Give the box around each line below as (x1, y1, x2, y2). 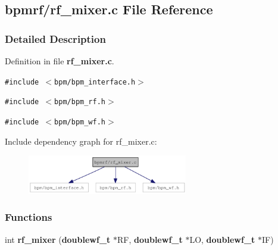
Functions (5, 210, 52, 224)
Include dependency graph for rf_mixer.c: (5, 135, 157, 147)
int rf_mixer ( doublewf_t (5, 233, 111, 245)
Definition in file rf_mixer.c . (5, 55, 114, 67)
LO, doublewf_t (189, 233, 255, 245)
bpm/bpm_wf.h (54, 117, 105, 126)
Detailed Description (5, 31, 106, 46)
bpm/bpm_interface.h (54, 77, 136, 86)
